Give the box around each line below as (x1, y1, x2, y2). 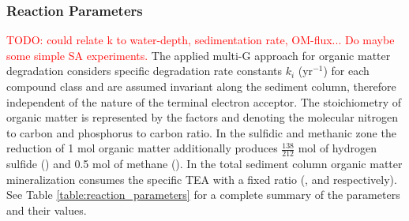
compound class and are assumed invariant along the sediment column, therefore (6, 78, 396, 94)
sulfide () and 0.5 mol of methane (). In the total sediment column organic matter (6, 155, 403, 172)
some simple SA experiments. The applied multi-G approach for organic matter (6, 47, 391, 63)
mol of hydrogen (298, 140, 377, 156)
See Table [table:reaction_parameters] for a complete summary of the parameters (6, 186, 400, 203)
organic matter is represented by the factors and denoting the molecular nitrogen (6, 109, 398, 125)
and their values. (6, 201, 87, 218)
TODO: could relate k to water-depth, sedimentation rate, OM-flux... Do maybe (6, 32, 395, 48)
